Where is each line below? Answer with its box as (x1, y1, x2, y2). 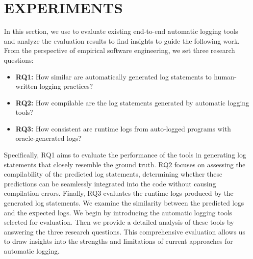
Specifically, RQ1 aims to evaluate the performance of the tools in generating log (4, 150, 246, 160)
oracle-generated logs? (15, 133, 82, 143)
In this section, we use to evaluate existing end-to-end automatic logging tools (4, 26, 238, 36)
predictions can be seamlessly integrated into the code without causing (4, 178, 216, 188)
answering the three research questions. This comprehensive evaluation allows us (4, 226, 245, 236)
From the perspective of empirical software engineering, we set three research (4, 45, 235, 55)
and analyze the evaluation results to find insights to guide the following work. (4, 35, 240, 46)
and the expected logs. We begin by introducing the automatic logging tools (4, 207, 232, 217)
